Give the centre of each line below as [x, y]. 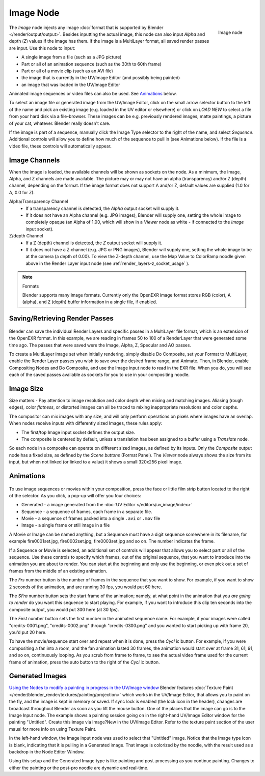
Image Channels [34, 160]
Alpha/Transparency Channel [39, 201]
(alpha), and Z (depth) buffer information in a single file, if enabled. [90, 302]
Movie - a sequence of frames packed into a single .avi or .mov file [91, 518]
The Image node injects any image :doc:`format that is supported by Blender [86, 28]
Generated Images [38, 676]
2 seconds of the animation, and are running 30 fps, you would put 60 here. [86, 587]
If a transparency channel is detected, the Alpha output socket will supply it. [103, 208]
